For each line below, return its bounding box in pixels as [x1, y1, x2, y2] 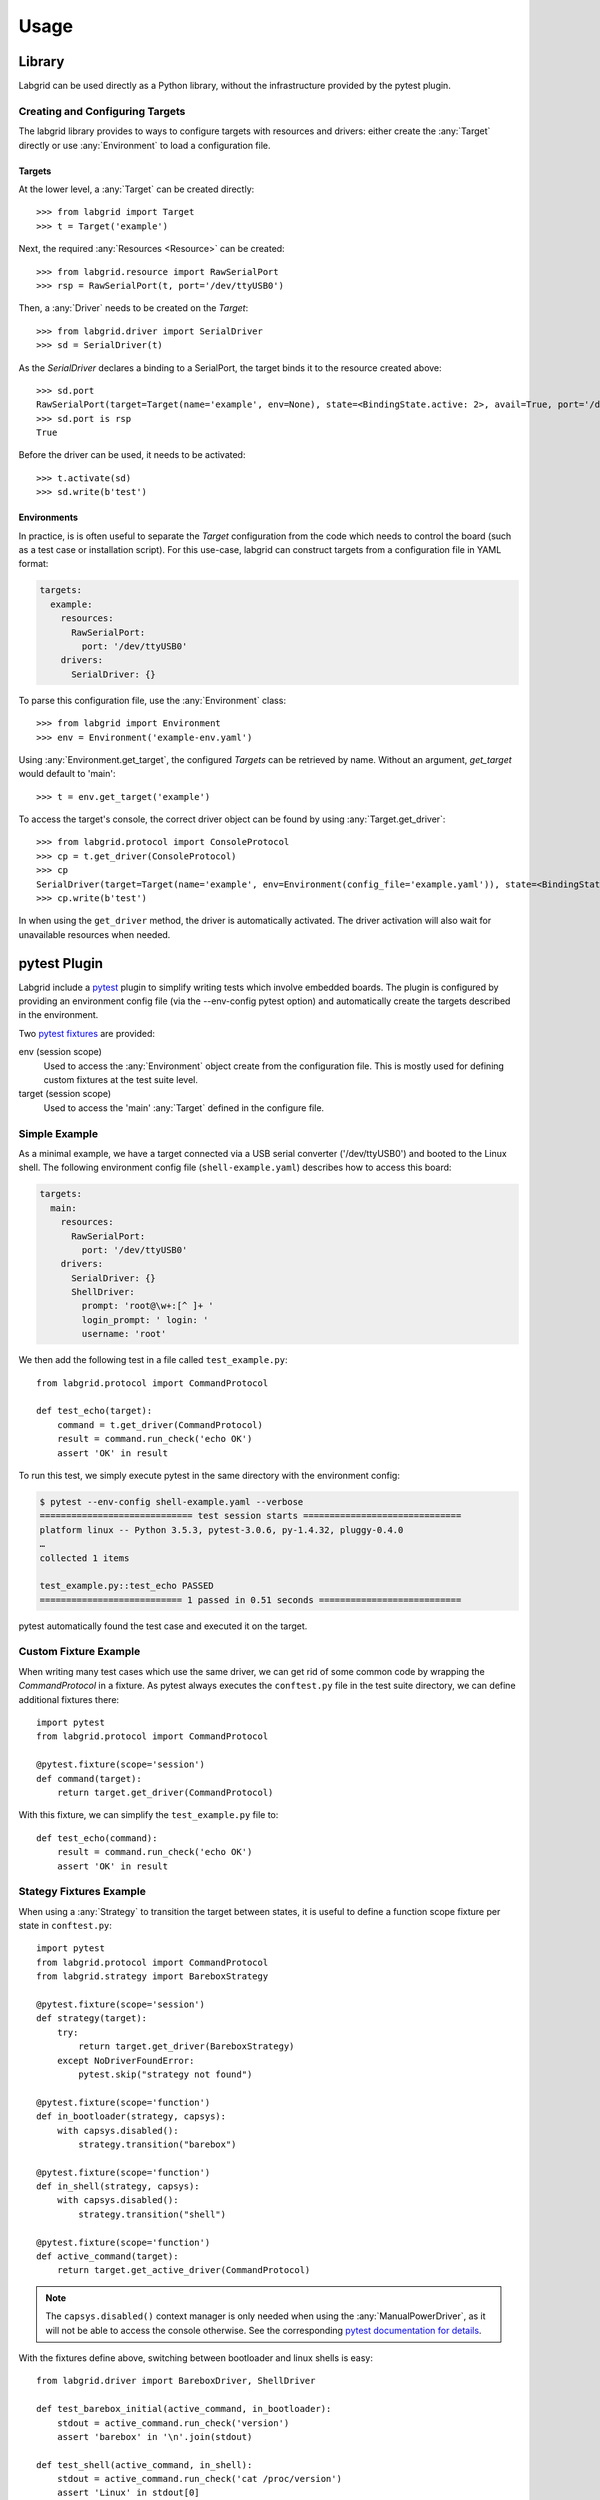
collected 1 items [39, 1552, 130, 1564]
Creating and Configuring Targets [18, 104, 186, 118]
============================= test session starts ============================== [39, 1510, 462, 1522]
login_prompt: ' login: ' [81, 1314, 209, 1325]
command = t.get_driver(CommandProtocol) [56, 1419, 264, 1430]
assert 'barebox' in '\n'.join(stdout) [56, 2431, 253, 2442]
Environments [18, 511, 79, 524]
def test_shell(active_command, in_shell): [36, 2459, 253, 2470]
